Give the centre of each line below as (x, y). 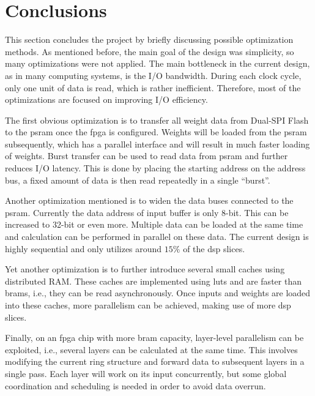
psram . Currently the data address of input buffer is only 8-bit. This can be (147, 212)
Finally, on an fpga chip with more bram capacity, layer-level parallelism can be (154, 338)
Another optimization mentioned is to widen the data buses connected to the (149, 200)
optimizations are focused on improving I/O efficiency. (106, 99)
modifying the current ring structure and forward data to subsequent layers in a (155, 361)
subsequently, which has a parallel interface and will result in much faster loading (157, 144)
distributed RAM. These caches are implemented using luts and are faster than (153, 281)
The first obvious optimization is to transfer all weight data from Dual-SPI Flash (157, 120)
